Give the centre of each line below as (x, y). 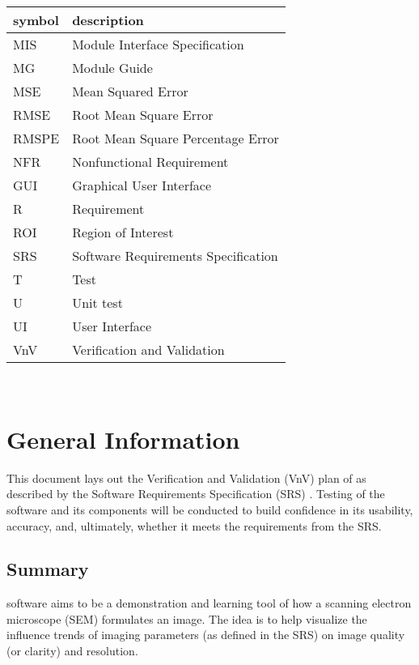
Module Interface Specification (158, 44)
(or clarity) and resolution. (72, 651)
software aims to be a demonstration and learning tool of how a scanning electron (209, 603)
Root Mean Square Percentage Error (176, 138)
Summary (48, 569)
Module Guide (112, 68)
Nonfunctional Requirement (150, 162)
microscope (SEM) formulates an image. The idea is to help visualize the (187, 618)
